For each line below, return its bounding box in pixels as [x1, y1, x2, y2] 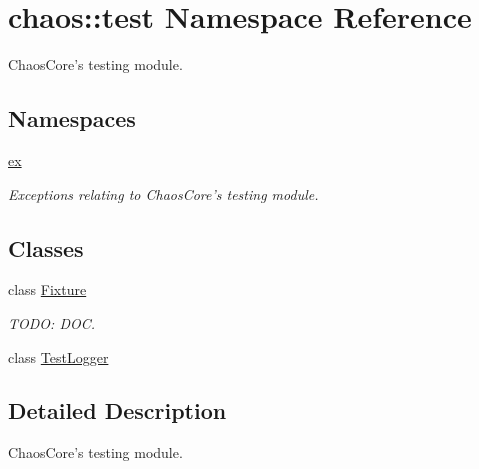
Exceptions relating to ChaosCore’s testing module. [8, 183, 319, 204]
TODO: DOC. [8, 312, 96, 333]
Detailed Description [8, 395, 227, 426]
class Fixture [8, 279, 87, 300]
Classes [8, 232, 84, 263]
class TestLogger [8, 346, 109, 367]
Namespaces [8, 103, 136, 134]
